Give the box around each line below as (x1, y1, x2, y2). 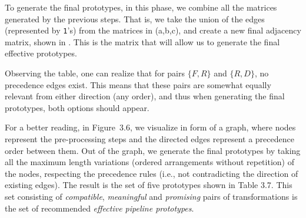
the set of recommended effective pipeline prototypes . (5, 202, 194, 214)
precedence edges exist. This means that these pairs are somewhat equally (5, 78, 271, 90)
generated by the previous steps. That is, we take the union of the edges (5, 12, 265, 25)
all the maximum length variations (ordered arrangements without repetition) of (5, 156, 294, 168)
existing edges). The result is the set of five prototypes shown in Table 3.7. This (5, 179, 292, 191)
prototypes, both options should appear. (5, 101, 149, 113)
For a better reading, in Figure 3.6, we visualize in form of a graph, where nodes (5, 121, 296, 133)
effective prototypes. (5, 47, 77, 59)
